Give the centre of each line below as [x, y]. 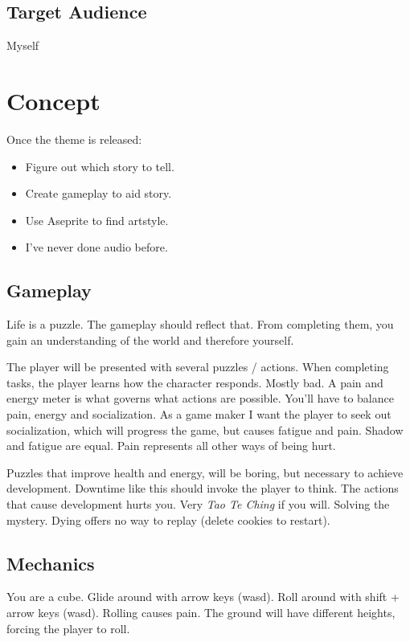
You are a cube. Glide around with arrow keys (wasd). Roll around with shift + [203, 597]
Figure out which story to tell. [100, 166]
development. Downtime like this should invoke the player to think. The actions [203, 488]
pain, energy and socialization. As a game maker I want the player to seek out [199, 414]
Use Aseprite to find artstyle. [97, 220]
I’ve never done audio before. [96, 247]
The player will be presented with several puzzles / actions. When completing [198, 367]
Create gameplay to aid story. [98, 193]
